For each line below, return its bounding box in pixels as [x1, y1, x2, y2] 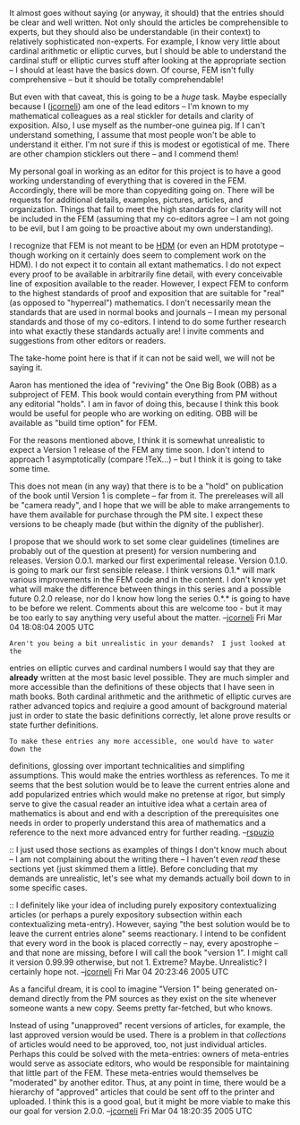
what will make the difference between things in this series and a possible [9, 584, 282, 594]
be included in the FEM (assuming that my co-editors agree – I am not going [9, 214, 289, 224]
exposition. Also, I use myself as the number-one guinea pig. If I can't [9, 120, 266, 131]
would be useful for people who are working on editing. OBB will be [9, 408, 258, 419]
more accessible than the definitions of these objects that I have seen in [9, 682, 275, 692]
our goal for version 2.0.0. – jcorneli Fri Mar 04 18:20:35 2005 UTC [9, 1105, 253, 1116]
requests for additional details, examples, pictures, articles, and [9, 194, 244, 205]
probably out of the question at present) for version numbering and [9, 546, 257, 556]
